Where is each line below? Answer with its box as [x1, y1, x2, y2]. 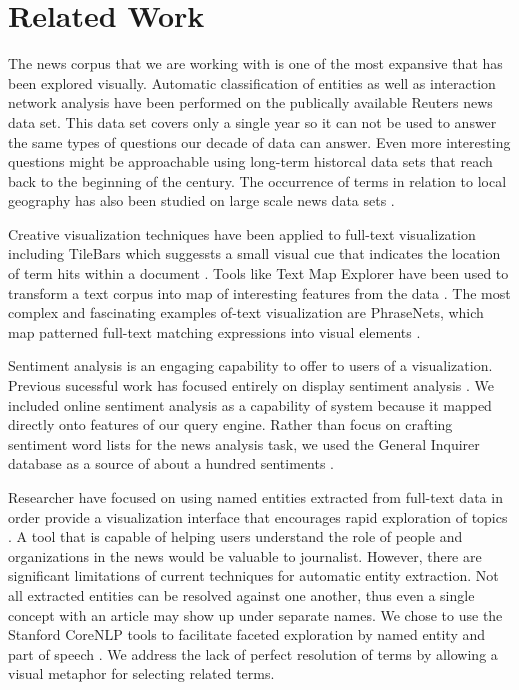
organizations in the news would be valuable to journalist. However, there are [8, 545, 482, 566]
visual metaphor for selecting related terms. [8, 663, 275, 684]
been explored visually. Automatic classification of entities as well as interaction [8, 72, 496, 93]
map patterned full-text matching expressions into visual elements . [8, 321, 421, 342]
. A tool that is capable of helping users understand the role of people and [8, 526, 463, 547]
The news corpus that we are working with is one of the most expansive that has [8, 53, 503, 74]
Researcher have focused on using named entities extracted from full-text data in [8, 487, 503, 507]
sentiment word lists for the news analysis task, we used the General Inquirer [8, 433, 480, 454]
